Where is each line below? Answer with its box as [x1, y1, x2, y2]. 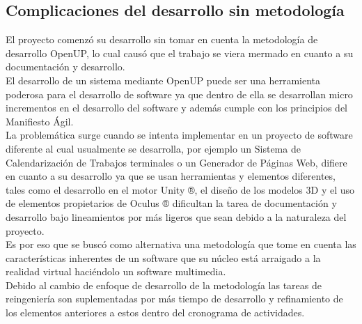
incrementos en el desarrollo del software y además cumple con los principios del [6, 100, 347, 115]
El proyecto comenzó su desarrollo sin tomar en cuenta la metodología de [6, 32, 318, 47]
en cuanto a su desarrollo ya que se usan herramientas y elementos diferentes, [6, 169, 336, 183]
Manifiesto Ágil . [6, 114, 74, 128]
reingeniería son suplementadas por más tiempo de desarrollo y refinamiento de [6, 291, 343, 306]
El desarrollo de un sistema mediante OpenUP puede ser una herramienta [6, 72, 321, 87]
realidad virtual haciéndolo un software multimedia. [6, 264, 226, 279]
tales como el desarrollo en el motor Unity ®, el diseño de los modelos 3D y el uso [6, 182, 355, 196]
